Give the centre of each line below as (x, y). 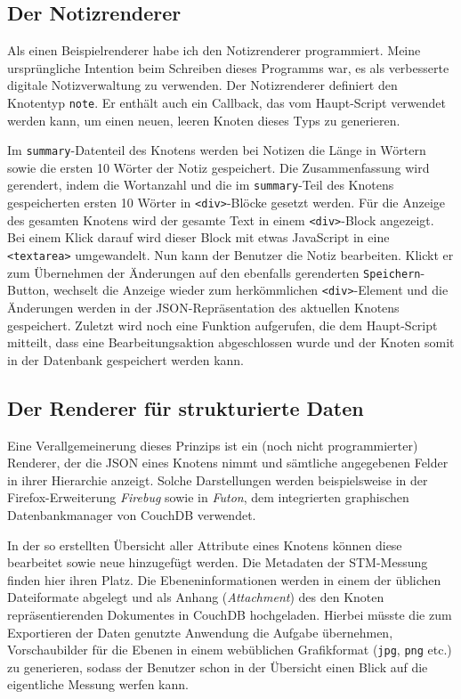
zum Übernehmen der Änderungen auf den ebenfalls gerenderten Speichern (214, 272)
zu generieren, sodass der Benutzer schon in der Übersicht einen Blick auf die (218, 666)
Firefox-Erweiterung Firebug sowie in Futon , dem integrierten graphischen (208, 497)
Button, (28, 290)
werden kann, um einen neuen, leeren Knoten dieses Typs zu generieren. (204, 120)
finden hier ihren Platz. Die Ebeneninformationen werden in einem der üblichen (224, 579)
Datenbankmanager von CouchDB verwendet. (132, 514)
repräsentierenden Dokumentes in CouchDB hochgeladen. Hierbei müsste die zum (230, 614)
